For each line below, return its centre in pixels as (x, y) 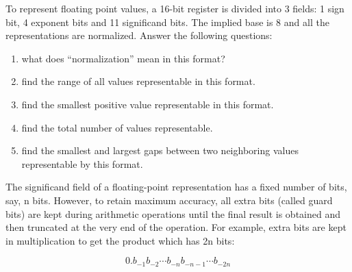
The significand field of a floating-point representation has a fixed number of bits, (176, 187)
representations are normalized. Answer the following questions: (139, 35)
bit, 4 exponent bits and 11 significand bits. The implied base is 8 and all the (167, 22)
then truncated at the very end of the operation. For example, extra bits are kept (176, 227)
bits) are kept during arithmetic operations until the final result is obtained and (173, 213)
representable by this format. (82, 163)
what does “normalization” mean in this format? (123, 58)
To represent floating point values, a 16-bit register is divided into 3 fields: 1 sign (175, 8)
